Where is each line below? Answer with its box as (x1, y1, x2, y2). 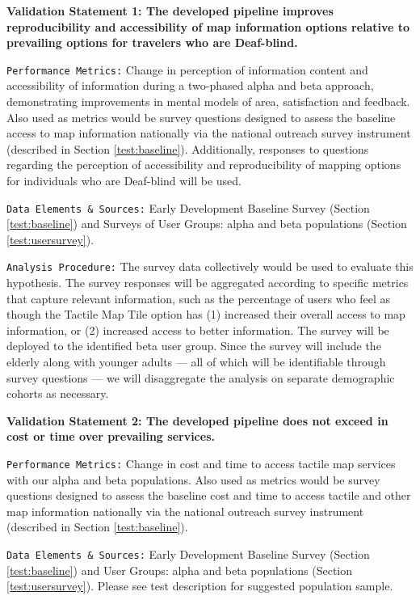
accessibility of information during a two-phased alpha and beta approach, (6, 77, 374, 94)
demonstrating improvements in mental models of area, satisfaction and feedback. (6, 93, 410, 110)
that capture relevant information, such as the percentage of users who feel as (6, 289, 390, 306)
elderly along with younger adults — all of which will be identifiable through (6, 353, 386, 370)
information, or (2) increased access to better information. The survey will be (6, 321, 389, 338)
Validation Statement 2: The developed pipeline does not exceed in (6, 412, 388, 429)
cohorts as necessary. (6, 385, 109, 402)
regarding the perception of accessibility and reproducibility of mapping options (6, 156, 401, 173)
